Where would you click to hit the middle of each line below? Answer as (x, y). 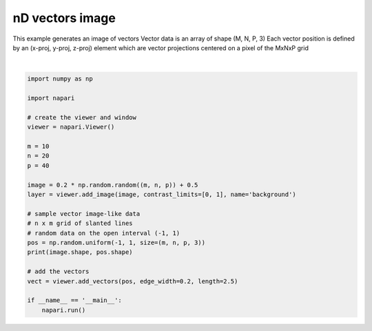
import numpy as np (60, 79)
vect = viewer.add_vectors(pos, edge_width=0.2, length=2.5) (133, 281)
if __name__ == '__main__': (74, 300)
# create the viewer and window (82, 117)
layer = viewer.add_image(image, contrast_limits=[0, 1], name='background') (162, 194)
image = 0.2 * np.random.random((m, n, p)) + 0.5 (113, 185)
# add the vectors (58, 271)
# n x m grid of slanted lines (80, 223)
